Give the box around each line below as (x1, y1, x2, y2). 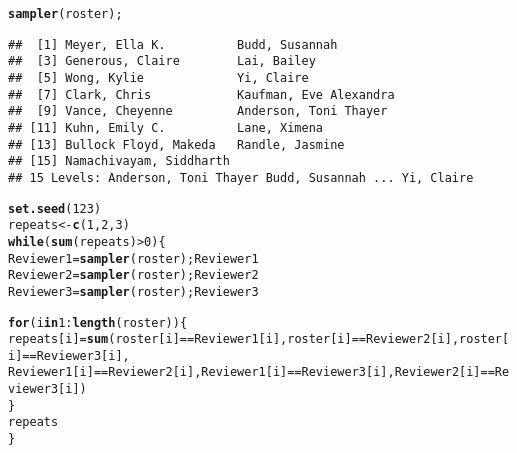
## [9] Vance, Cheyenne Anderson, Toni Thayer (8, 104, 388, 119)
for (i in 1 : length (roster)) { (8, 315, 188, 330)
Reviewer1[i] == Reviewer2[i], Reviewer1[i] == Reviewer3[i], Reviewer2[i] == (8, 365, 495, 380)
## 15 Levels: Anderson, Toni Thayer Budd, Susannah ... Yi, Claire (8, 170, 474, 185)
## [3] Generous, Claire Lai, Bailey (8, 54, 316, 69)
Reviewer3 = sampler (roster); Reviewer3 (8, 284, 259, 299)
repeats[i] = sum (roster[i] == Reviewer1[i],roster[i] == (8, 332, 366, 347)
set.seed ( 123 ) (8, 201, 102, 216)
